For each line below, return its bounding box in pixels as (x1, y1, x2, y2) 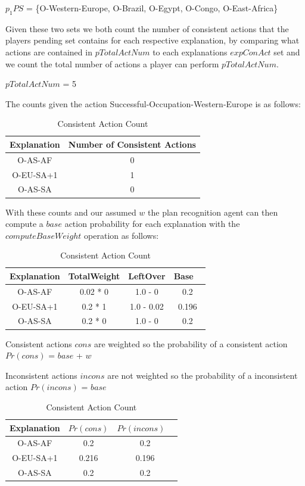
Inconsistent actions (5, 369, 77, 381)
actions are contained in (5, 45, 92, 58)
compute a (5, 217, 43, 230)
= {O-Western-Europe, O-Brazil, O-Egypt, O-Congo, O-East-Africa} (26, 2, 278, 14)
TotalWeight (68, 269, 120, 282)
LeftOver (128, 269, 166, 282)
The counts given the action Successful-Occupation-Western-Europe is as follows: (5, 97, 301, 110)
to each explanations (152, 45, 228, 58)
